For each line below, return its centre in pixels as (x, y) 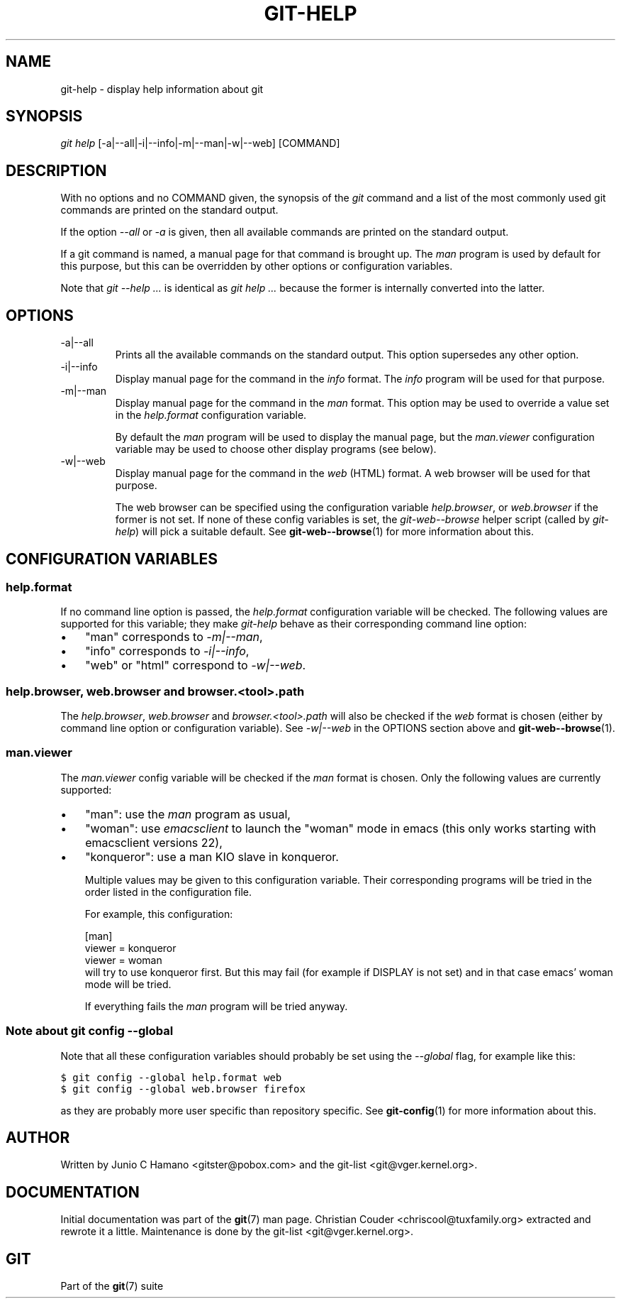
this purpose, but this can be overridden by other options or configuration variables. (257, 266)
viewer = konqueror (130, 948)
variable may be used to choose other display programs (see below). (276, 449)
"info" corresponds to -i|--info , (167, 651)
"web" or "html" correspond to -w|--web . (196, 665)
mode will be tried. (128, 984)
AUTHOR (38, 1138)
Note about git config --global (90, 1031)
